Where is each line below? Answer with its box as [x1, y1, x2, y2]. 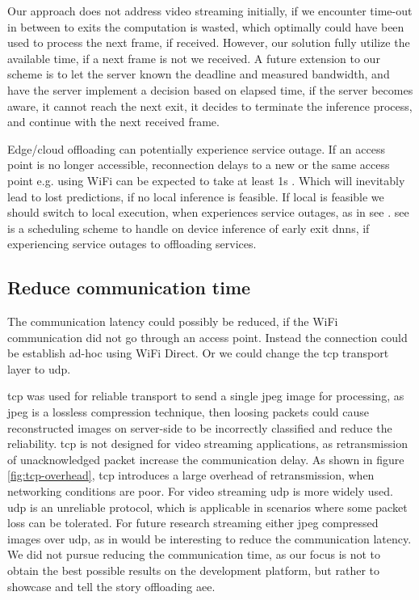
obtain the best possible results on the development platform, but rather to [7, 562, 380, 579]
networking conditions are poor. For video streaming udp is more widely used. [7, 483, 393, 500]
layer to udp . [7, 360, 71, 377]
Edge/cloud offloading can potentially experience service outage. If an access [7, 140, 385, 157]
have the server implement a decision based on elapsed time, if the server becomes [7, 81, 413, 98]
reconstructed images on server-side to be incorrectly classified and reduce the [7, 419, 392, 436]
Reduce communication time [7, 275, 251, 300]
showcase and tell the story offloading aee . [7, 577, 216, 594]
